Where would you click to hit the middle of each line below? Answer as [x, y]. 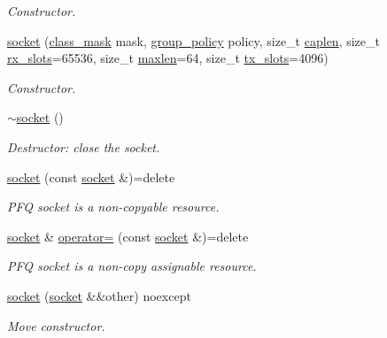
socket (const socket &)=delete [91, 177]
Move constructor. [56, 325]
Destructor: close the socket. [84, 146]
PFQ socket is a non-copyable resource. [113, 207]
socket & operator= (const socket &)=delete [128, 236]
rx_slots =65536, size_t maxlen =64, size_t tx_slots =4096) [168, 58]
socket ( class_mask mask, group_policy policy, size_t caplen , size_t [193, 40]
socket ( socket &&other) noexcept [99, 295]
